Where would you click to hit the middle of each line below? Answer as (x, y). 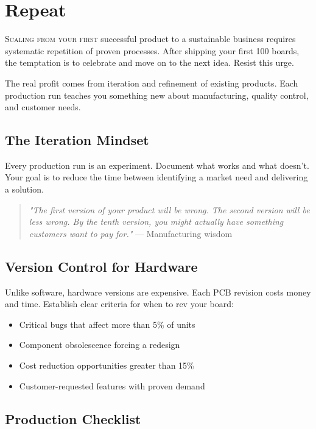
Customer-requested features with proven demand (112, 385)
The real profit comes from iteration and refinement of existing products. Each (152, 83)
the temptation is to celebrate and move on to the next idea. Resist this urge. (149, 62)
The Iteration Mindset (77, 140)
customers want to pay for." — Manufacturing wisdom (131, 233)
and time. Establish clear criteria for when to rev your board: (119, 304)
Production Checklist (73, 418)
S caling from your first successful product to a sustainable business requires (150, 39)
